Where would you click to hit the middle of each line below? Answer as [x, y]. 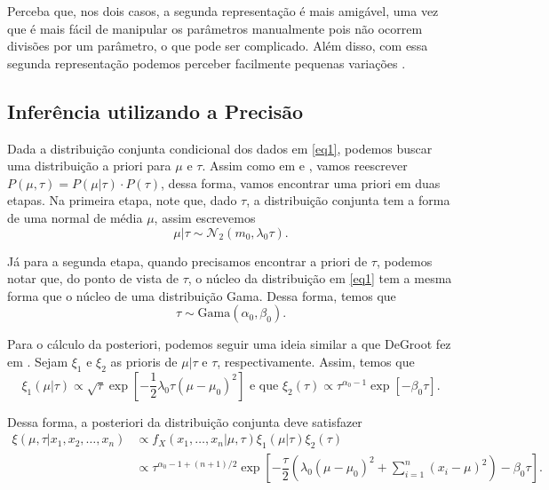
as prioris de [144, 361]
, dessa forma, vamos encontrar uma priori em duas [301, 182]
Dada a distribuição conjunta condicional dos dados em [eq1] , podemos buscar [220, 148]
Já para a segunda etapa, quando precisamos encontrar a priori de [187, 261]
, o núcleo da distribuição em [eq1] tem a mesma [320, 278]
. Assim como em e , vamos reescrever [305, 166]
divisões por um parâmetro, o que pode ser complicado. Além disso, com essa [218, 46]
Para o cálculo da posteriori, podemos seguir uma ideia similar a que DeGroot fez [229, 344]
